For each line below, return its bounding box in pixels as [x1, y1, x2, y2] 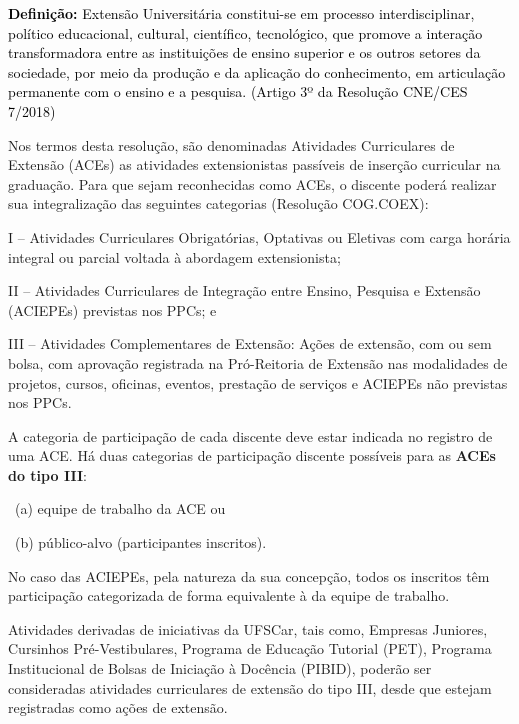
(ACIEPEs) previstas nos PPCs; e [8, 299, 217, 320]
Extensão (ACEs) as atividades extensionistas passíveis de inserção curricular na [8, 154, 501, 175]
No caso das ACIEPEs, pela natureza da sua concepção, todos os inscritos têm [8, 565, 490, 586]
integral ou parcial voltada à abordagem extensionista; [8, 246, 341, 267]
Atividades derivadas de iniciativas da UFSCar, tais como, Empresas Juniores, [8, 618, 488, 639]
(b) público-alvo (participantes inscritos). [14, 532, 267, 553]
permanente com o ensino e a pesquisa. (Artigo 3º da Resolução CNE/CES [8, 81, 468, 102]
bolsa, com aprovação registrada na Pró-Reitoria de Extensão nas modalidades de [8, 352, 508, 373]
